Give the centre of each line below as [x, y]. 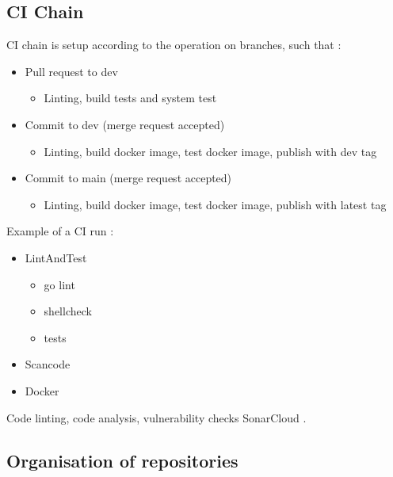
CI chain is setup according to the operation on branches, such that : [174, 45]
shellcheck [68, 311]
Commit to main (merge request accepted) [128, 178]
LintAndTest [56, 257]
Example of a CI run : [60, 231]
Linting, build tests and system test [130, 98]
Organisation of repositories [122, 460]
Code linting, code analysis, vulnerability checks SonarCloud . [156, 417]
